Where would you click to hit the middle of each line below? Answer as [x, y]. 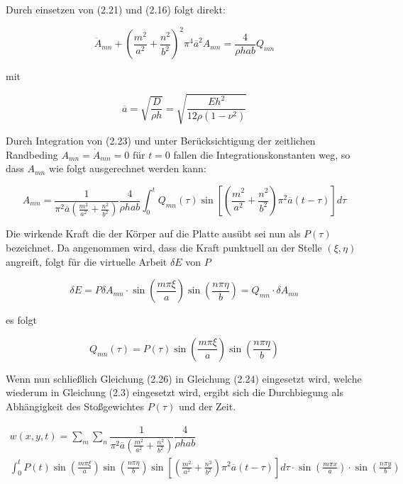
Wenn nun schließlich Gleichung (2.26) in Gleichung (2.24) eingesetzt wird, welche [184, 378]
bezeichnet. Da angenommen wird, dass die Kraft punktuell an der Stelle [164, 248]
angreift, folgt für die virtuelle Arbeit [87, 261]
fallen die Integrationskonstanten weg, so [262, 154]
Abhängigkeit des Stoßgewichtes [75, 406]
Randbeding [32, 154]
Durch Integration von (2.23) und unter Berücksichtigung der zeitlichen [161, 141]
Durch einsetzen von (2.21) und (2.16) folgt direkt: [116, 9]
